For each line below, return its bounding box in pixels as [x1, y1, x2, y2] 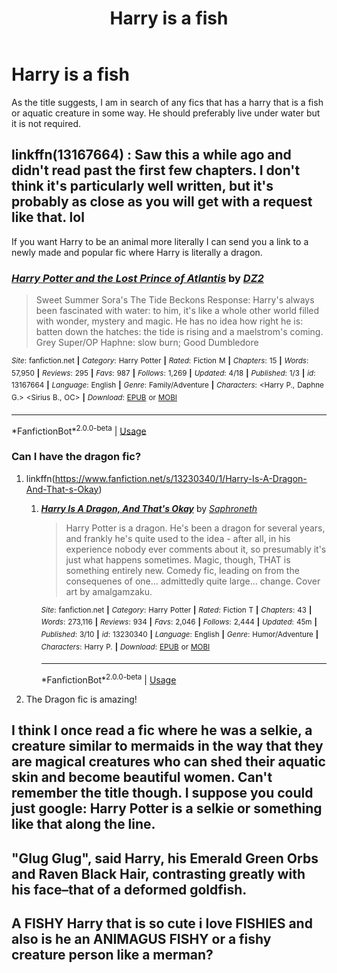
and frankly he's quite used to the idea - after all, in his [65, 532, 291, 544]
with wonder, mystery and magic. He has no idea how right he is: [35, 315, 304, 327]
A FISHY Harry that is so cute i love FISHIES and [11, 915, 313, 932]
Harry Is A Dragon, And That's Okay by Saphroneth [40, 502, 258, 514]
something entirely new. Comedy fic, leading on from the [65, 564, 300, 576]
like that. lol [11, 209, 85, 226]
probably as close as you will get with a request [11, 193, 313, 211]
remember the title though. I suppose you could [11, 785, 314, 802]
